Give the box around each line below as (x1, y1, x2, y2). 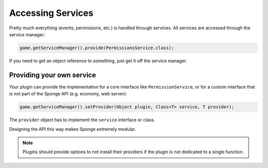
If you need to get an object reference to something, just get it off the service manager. (9, 58, 187, 64)
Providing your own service (9, 71, 96, 79)
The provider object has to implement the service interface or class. (9, 117, 155, 123)
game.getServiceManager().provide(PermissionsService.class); (19, 45, 174, 51)
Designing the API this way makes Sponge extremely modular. (9, 126, 136, 132)
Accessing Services (9, 7, 94, 18)
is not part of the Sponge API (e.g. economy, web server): (9, 91, 128, 97)
